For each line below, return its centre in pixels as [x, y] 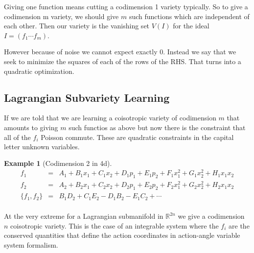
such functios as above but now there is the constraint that [157, 127]
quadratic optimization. [39, 71]
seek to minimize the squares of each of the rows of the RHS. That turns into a [123, 61]
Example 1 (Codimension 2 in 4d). [58, 163]
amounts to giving [31, 127]
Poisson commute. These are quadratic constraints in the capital [137, 137]
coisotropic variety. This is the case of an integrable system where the [115, 225]
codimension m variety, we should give [61, 16]
